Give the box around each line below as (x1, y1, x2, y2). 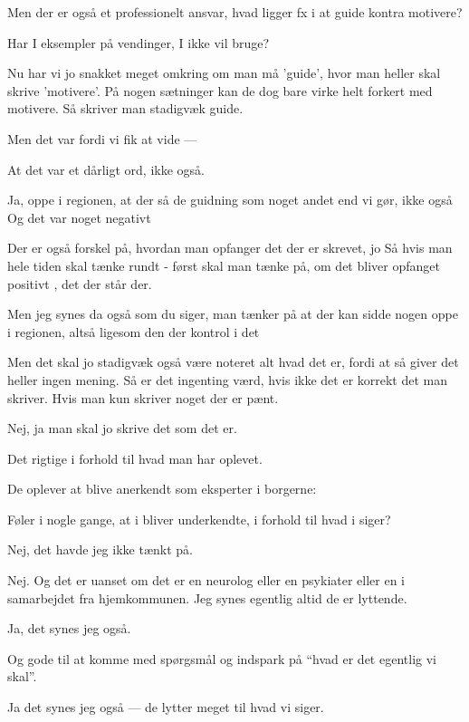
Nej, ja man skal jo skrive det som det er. (7, 419, 237, 438)
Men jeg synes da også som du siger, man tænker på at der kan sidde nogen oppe (7, 304, 458, 323)
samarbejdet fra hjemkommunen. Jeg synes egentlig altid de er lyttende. (7, 588, 407, 607)
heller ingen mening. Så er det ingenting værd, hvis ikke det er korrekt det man (7, 370, 448, 389)
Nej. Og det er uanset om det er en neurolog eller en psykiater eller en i (7, 571, 406, 590)
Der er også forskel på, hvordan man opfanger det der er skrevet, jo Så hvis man (7, 238, 453, 257)
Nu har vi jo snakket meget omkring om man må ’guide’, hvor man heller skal (7, 63, 441, 82)
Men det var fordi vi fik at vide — (7, 129, 197, 148)
